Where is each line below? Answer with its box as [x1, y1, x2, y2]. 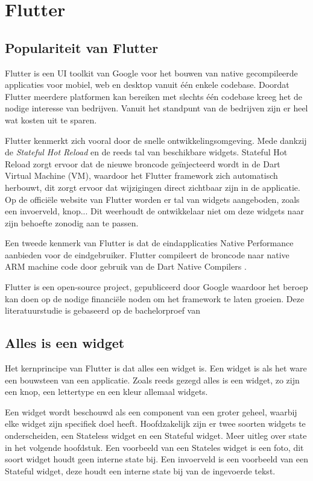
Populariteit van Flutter [5, 38, 159, 57]
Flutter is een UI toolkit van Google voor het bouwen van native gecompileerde [5, 66, 298, 79]
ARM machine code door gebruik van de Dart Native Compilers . [5, 260, 247, 273]
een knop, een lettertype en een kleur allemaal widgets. [5, 385, 208, 398]
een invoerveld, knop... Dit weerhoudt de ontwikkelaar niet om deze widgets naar [5, 205, 304, 217]
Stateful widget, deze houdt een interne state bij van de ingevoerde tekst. [5, 464, 276, 477]
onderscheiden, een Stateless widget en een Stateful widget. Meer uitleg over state [5, 429, 307, 442]
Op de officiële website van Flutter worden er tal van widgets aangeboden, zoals [5, 193, 300, 205]
